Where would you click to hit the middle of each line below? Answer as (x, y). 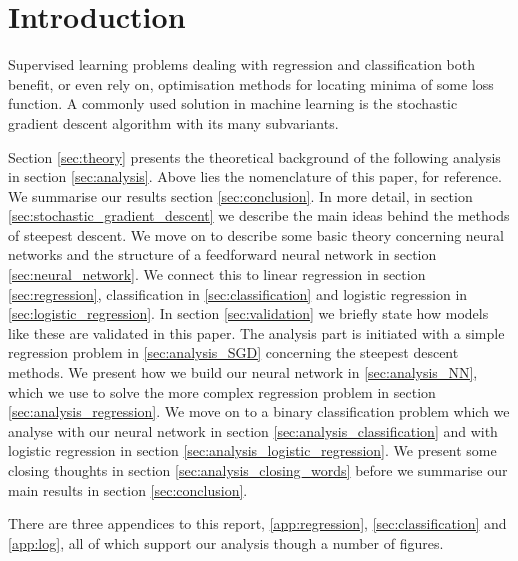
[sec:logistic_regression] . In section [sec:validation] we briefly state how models (248, 313)
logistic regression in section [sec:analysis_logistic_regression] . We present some (252, 450)
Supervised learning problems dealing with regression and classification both (241, 64)
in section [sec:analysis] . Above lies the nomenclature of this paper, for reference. (255, 176)
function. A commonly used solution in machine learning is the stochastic (233, 103)
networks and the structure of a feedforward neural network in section (222, 254)
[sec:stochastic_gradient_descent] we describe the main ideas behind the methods (259, 215)
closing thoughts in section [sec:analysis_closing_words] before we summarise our (258, 470)
